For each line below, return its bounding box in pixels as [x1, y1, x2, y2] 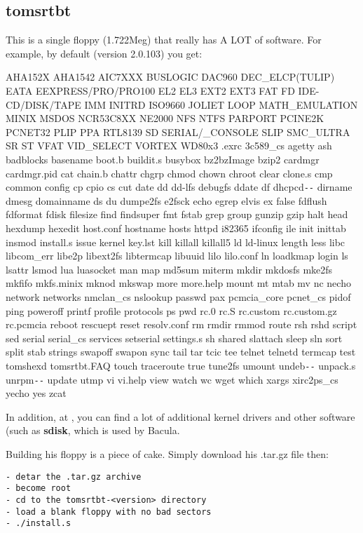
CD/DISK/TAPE [6, 97, 81, 112]
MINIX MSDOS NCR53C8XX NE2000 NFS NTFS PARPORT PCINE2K [6, 111, 324, 126]
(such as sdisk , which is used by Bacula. [6, 423, 180, 438]
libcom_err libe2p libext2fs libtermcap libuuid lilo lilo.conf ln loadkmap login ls [6, 248, 348, 263]
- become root [6, 483, 71, 494]
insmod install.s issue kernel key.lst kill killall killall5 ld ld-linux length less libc [6, 234, 345, 249]
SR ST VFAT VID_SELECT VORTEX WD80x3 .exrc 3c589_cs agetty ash [6, 138, 332, 153]
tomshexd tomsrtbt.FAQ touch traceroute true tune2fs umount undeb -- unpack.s [6, 358, 356, 372]
